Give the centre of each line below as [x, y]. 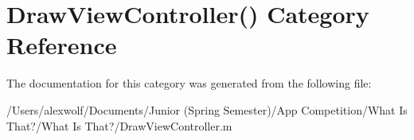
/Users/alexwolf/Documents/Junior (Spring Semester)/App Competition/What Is [207, 109]
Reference [62, 45]
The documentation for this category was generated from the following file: [189, 83]
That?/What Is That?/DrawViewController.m [119, 125]
